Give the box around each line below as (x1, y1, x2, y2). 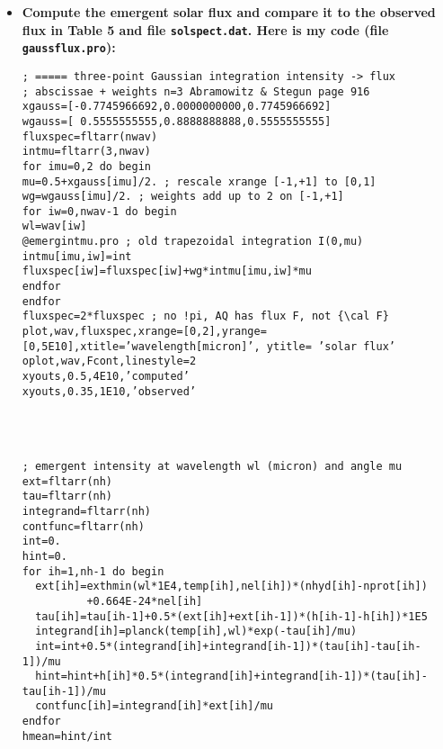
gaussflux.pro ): (22, 38, 116, 57)
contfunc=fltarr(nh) (22, 519, 145, 533)
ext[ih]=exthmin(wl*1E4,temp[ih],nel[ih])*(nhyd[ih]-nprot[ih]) (35, 580, 428, 593)
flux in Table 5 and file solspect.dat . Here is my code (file (22, 20, 389, 39)
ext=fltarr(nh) (22, 474, 113, 488)
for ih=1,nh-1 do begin (22, 564, 164, 578)
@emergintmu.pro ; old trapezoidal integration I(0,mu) (22, 235, 364, 248)
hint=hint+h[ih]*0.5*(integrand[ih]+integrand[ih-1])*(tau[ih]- (35, 670, 428, 683)
